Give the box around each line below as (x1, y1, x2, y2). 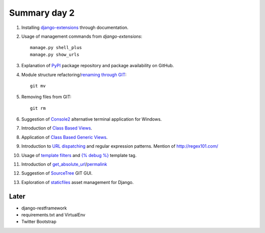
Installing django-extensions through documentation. (21, 25, 129, 30)
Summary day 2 (9, 7, 75, 18)
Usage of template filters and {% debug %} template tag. (21, 152, 137, 158)
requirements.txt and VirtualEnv (21, 212, 85, 218)
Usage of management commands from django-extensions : (21, 33, 142, 39)
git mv (30, 83, 46, 88)
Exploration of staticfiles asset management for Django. (21, 179, 134, 185)
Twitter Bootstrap (21, 219, 56, 225)
